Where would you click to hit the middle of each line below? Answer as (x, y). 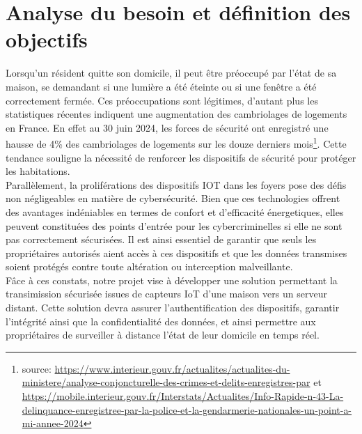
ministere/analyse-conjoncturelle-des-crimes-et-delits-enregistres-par (166, 382)
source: (37, 368)
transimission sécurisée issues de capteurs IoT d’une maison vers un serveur (166, 294)
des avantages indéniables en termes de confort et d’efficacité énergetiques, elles (175, 211)
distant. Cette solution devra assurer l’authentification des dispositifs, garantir (173, 308)
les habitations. (38, 171)
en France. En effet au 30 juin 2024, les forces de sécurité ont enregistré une (167, 127)
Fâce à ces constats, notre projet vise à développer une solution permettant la (172, 280)
